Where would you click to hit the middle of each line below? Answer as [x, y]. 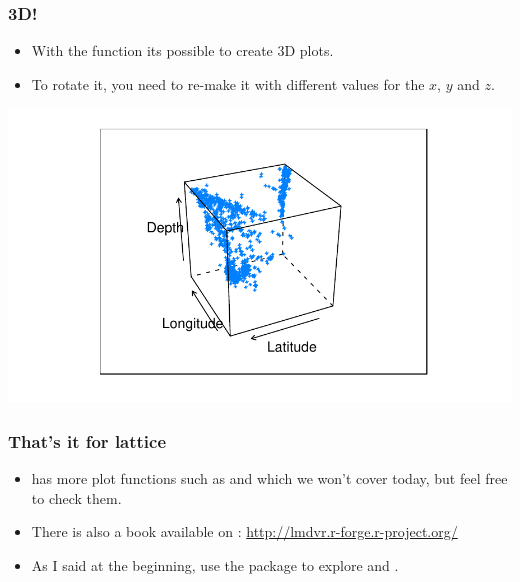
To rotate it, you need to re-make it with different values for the [228, 83]
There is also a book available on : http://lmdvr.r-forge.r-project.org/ [244, 531]
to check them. [76, 497]
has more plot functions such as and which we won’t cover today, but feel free [269, 478]
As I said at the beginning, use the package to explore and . [215, 565]
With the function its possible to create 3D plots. [182, 50]
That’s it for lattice [87, 440]
